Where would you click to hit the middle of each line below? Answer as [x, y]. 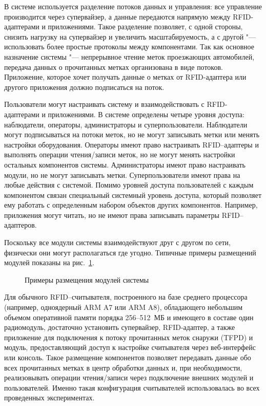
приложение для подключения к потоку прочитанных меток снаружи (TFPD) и [129, 337]
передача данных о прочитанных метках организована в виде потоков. [114, 67]
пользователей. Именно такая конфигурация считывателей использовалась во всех [132, 387]
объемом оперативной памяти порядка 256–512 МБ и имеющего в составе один [129, 317]
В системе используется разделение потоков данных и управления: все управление [133, 6]
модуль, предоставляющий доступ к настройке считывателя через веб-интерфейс [130, 347]
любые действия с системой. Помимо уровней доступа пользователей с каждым [129, 185]
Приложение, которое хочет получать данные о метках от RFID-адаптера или [125, 77]
